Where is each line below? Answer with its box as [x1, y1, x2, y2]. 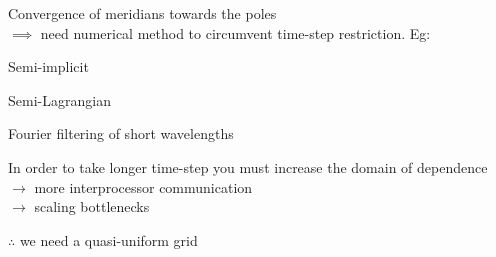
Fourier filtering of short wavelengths [8, 123, 234, 144]
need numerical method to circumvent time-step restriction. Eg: [40, 22, 431, 43]
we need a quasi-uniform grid [19, 229, 198, 250]
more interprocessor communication [34, 176, 253, 197]
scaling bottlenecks [34, 196, 150, 217]
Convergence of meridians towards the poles [8, 3, 277, 23]
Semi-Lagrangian [8, 89, 111, 110]
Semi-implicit [8, 56, 89, 77]
